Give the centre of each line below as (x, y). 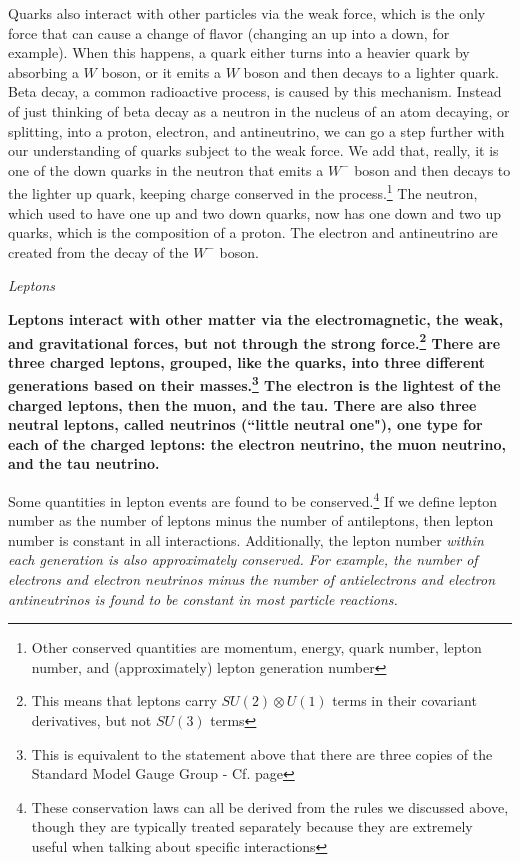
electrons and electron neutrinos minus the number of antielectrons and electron (252, 579)
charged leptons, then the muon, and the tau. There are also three (242, 404)
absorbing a (43, 71)
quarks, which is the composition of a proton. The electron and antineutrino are (253, 232)
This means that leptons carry (124, 700)
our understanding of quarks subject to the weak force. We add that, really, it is (253, 150)
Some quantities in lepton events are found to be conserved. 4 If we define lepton (253, 499)
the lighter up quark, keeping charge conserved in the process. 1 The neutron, (243, 191)
